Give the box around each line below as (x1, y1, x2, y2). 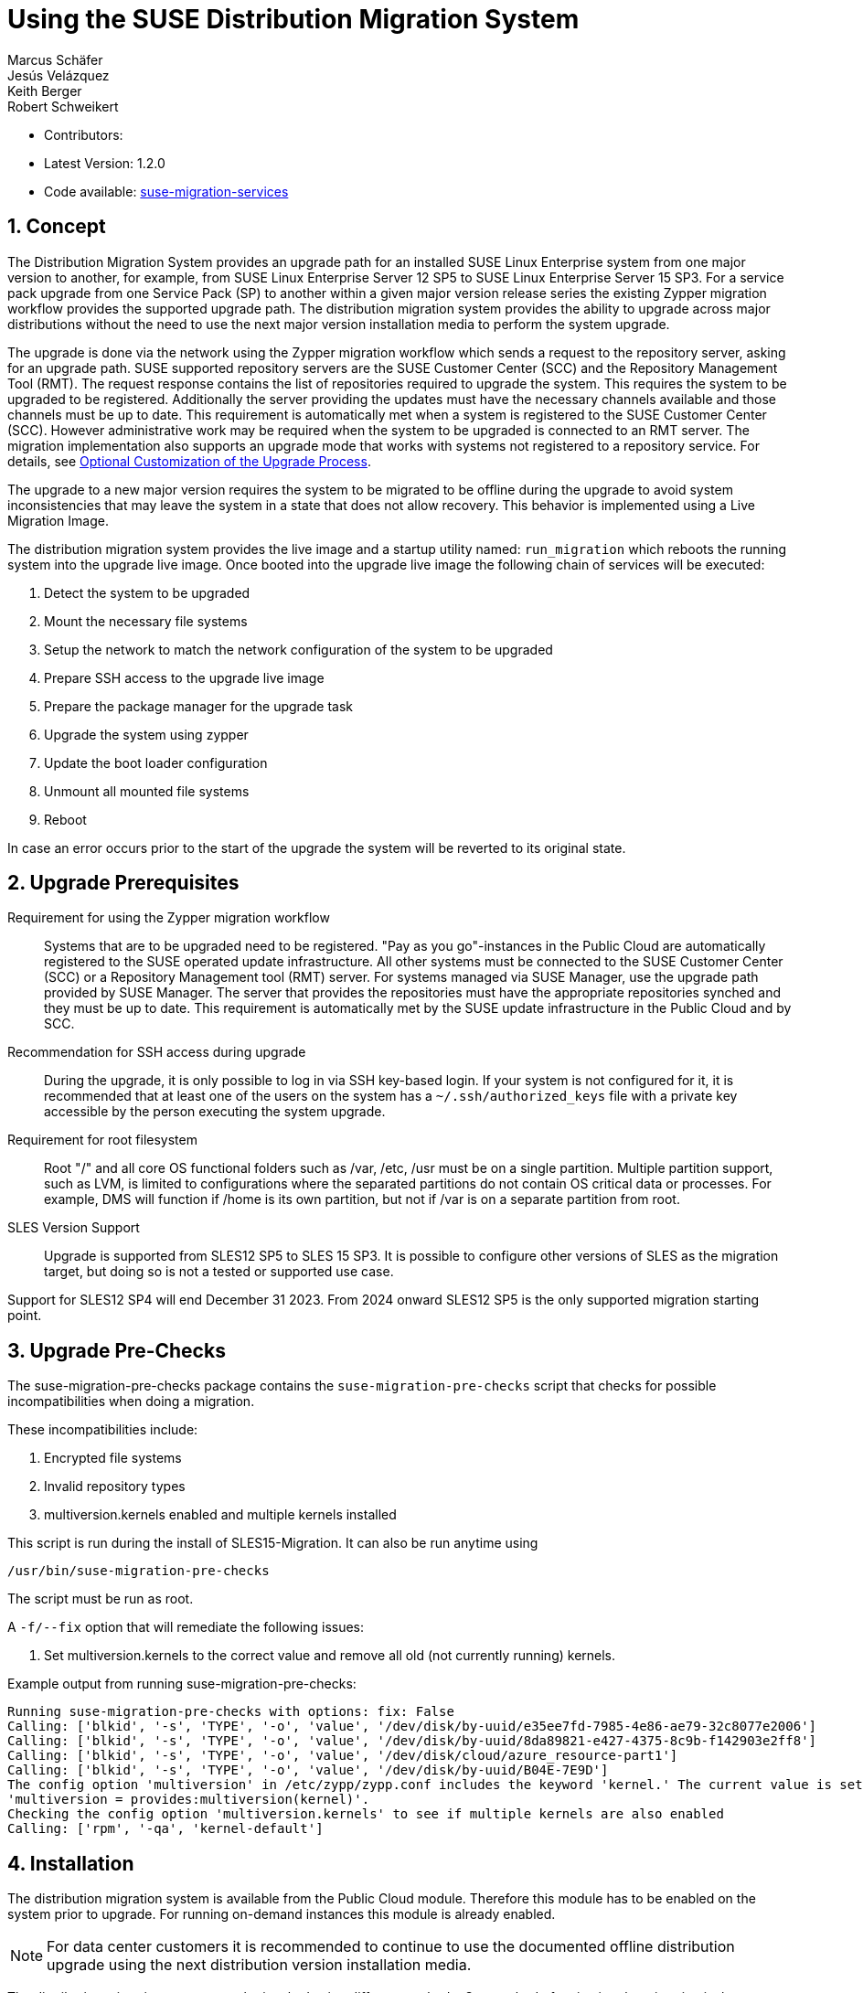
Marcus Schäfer (7, 51, 103, 68)
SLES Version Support (7, 1220, 140, 1236)
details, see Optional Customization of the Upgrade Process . (7, 453, 371, 469)
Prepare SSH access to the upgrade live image (44, 669, 325, 686)
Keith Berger (7, 82, 82, 99)
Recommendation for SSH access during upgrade (7, 1044, 306, 1060)
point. (7, 1307, 42, 1324)
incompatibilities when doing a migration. (7, 1393, 255, 1410)
